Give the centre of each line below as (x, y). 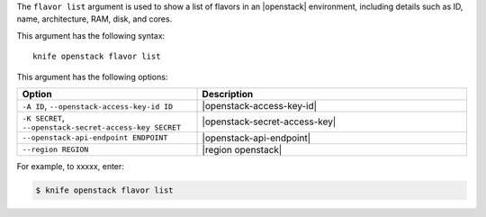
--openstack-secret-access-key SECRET (102, 127)
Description (228, 94)
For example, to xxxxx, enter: (71, 166)
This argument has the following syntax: (91, 35)
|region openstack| (242, 149)
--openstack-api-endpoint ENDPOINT (95, 138)
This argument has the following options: (92, 77)
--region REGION (55, 150)
